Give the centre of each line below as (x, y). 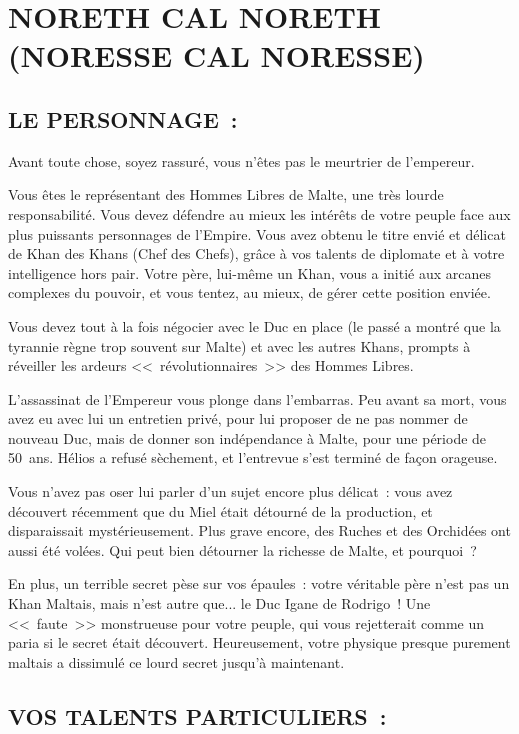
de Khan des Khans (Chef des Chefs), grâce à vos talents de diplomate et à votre (256, 253)
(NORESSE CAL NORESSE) (216, 55)
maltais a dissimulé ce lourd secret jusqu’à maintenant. (176, 661)
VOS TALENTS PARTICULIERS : (197, 715)
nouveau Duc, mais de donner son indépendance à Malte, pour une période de (247, 437)
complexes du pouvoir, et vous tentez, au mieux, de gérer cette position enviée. (249, 292)
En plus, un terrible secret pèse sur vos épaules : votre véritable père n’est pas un (259, 583)
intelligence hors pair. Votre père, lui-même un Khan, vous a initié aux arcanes (250, 272)
